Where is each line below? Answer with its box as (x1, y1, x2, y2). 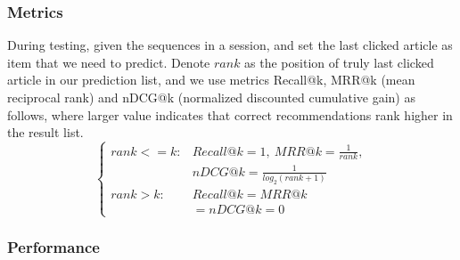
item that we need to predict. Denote (7, 53, 210, 71)
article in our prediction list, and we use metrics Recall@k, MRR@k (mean (7, 70, 415, 89)
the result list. (7, 123, 84, 142)
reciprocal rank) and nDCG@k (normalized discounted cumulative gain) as (7, 88, 415, 106)
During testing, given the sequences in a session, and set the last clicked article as (7, 36, 453, 54)
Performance (7, 236, 100, 258)
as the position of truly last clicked (244, 53, 434, 71)
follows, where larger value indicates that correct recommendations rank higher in (7, 105, 453, 124)
